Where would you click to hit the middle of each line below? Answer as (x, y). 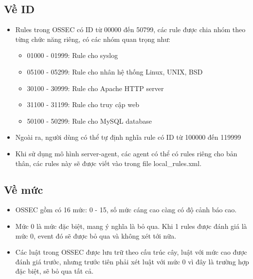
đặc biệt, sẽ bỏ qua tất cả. (54, 271)
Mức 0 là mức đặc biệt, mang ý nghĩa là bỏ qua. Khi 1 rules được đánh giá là (131, 226)
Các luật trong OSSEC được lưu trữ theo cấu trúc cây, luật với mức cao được (131, 252)
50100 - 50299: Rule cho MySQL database (89, 121)
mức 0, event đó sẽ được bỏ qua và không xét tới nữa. (96, 235)
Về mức (24, 189)
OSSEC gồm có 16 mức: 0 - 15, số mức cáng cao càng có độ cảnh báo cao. (126, 210)
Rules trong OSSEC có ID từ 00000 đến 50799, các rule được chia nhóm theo (130, 29)
